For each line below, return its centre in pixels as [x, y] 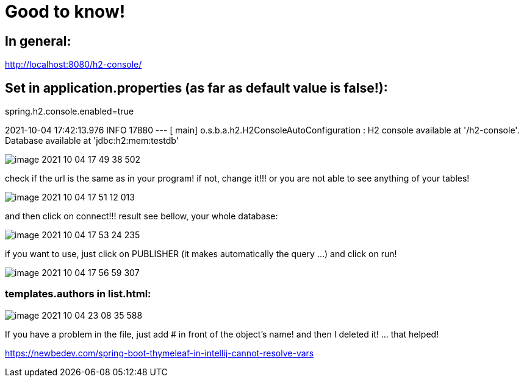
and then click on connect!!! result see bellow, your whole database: [142, 216]
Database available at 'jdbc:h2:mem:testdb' [92, 141]
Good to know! [65, 12]
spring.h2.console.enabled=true [70, 111]
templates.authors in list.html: [78, 294]
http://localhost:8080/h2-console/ [74, 65]
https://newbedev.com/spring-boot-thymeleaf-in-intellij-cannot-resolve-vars [160, 353]
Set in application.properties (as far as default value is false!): [196, 88]
